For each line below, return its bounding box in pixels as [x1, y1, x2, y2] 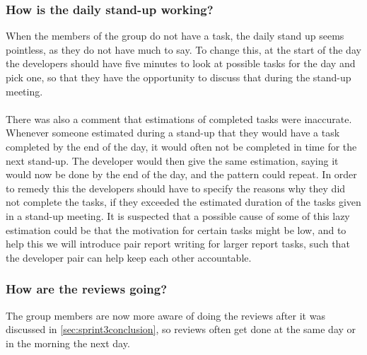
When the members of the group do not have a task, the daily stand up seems [6, 28, 344, 43]
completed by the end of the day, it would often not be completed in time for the [6, 139, 357, 153]
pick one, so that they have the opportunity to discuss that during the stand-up [6, 70, 351, 84]
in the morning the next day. [6, 335, 130, 350]
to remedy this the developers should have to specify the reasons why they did [6, 180, 346, 195]
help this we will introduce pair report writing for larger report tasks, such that [6, 236, 350, 251]
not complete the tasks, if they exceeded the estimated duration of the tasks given [6, 194, 361, 209]
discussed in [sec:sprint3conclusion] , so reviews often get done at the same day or [6, 322, 356, 337]
